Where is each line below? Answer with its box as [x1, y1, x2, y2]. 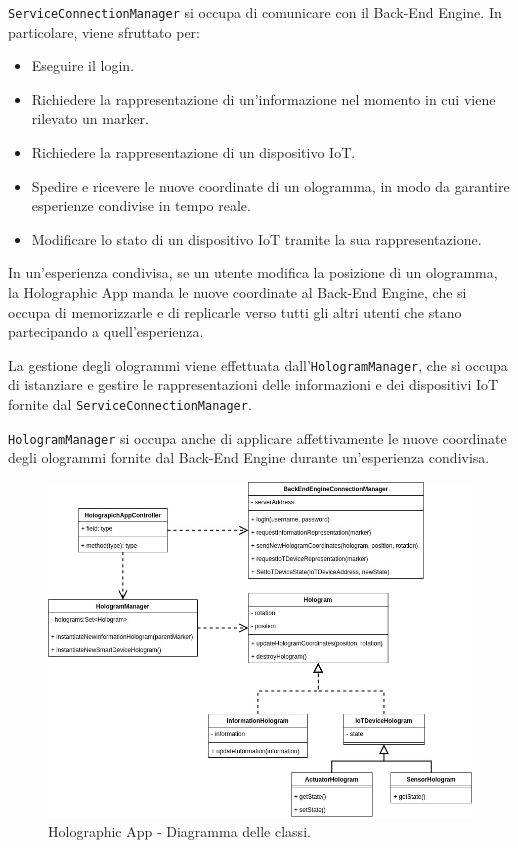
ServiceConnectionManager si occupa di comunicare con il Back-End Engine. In [8, 2, 502, 22]
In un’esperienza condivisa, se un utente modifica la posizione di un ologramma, [8, 262, 498, 283]
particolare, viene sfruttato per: [8, 21, 200, 42]
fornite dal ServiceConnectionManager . [8, 394, 252, 415]
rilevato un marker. [31, 108, 149, 129]
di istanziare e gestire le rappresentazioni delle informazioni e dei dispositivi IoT [8, 374, 499, 395]
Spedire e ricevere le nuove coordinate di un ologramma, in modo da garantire [31, 175, 510, 196]
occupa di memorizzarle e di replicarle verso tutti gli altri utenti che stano [8, 301, 462, 322]
